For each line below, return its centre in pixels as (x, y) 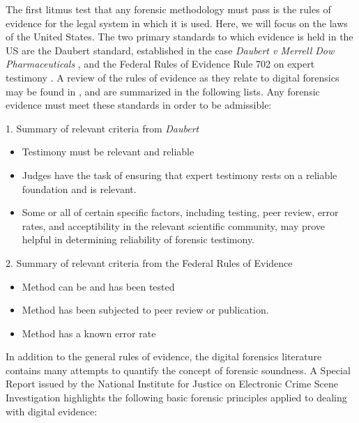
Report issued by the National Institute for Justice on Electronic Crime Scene (172, 384)
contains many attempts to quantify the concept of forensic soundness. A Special (178, 370)
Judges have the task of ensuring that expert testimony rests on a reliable (179, 175)
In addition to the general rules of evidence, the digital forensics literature (164, 356)
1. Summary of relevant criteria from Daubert (102, 128)
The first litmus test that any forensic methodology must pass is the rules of (168, 9)
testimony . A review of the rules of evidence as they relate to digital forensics (173, 77)
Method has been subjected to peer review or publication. (145, 310)
